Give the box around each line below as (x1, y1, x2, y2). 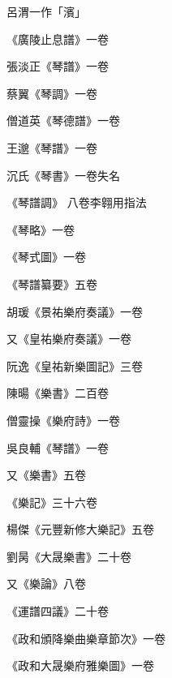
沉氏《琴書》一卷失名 (6, 166, 120, 183)
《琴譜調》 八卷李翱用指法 (6, 194, 147, 211)
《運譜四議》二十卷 (6, 603, 109, 620)
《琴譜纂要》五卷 (6, 275, 97, 292)
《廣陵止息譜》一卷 (6, 30, 109, 47)
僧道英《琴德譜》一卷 (6, 112, 120, 129)
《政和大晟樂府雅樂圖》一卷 (6, 657, 154, 674)
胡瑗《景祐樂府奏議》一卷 (6, 303, 143, 320)
